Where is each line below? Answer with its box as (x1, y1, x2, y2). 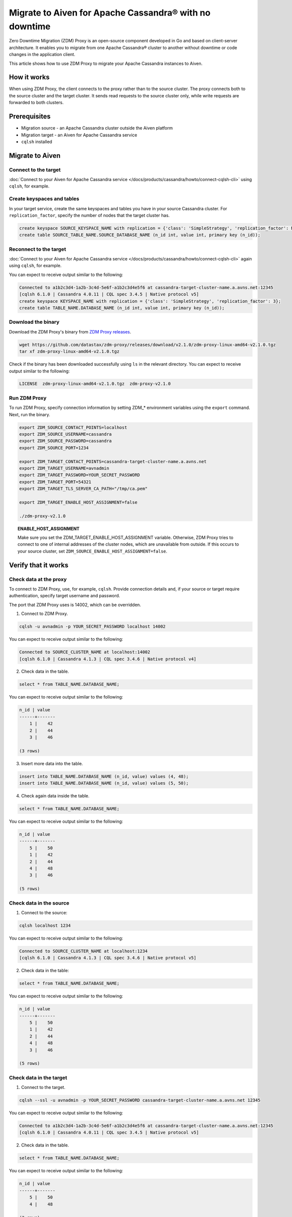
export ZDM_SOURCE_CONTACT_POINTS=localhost (19, 424, 128, 430)
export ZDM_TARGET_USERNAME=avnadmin (19, 465, 109, 471)
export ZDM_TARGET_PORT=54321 (19, 479, 91, 484)
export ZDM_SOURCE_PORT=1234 (19, 445, 89, 450)
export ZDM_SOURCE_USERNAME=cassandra (19, 431, 112, 437)
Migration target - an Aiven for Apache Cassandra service (21, 132, 137, 138)
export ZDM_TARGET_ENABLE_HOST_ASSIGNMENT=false (19, 499, 138, 505)
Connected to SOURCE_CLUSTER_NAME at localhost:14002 (19, 649, 150, 655)
